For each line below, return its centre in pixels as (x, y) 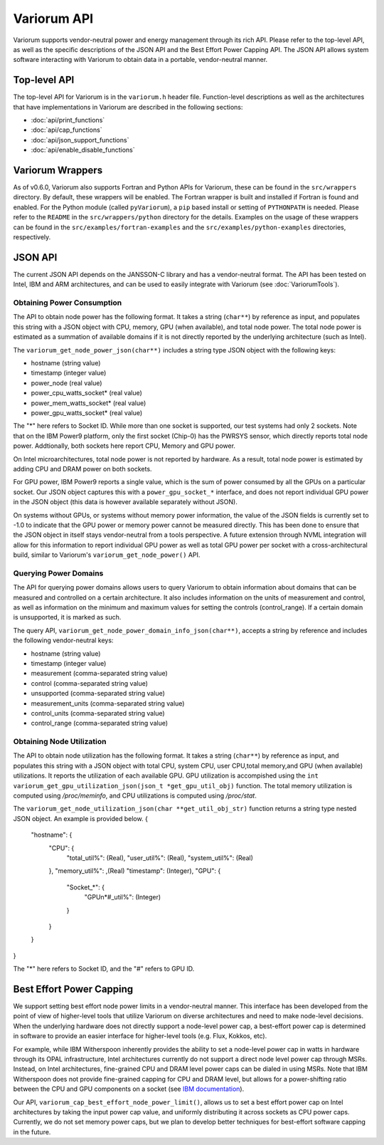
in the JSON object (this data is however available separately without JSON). (125, 502)
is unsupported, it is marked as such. (67, 617)
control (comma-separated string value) (90, 683)
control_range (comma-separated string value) (100, 723)
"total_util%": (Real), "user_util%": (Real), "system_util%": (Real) (160, 857)
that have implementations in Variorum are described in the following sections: (128, 107)
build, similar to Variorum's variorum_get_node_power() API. (107, 555)
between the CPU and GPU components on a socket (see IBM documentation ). (129, 1089)
